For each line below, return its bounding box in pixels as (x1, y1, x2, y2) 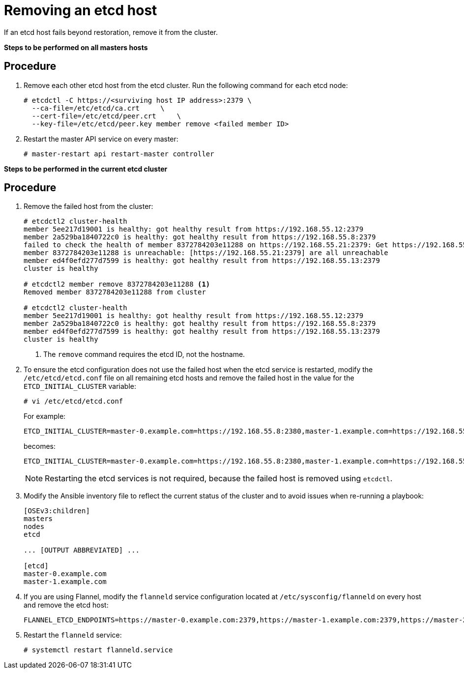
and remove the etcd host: (24, 601, 109, 610)
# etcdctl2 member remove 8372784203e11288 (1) (24, 280, 210, 289)
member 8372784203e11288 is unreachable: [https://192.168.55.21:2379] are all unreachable (24, 249, 388, 257)
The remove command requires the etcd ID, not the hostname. (43, 350, 245, 359)
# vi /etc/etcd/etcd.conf (24, 397, 123, 406)
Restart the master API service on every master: (24, 134, 178, 143)
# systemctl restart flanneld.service (24, 646, 173, 654)
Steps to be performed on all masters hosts (4, 43, 148, 52)
